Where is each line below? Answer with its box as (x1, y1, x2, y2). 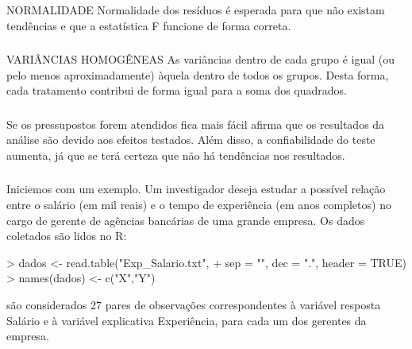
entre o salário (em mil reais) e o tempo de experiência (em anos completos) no (6, 196, 391, 213)
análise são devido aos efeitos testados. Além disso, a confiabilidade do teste (6, 131, 375, 148)
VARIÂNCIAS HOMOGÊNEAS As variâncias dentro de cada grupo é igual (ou (6, 51, 395, 68)
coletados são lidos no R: (6, 227, 127, 244)
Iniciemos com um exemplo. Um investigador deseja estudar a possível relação (6, 180, 386, 197)
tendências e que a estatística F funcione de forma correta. (6, 17, 291, 33)
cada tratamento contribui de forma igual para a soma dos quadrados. (6, 82, 348, 99)
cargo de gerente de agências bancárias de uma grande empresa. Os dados (6, 211, 365, 228)
